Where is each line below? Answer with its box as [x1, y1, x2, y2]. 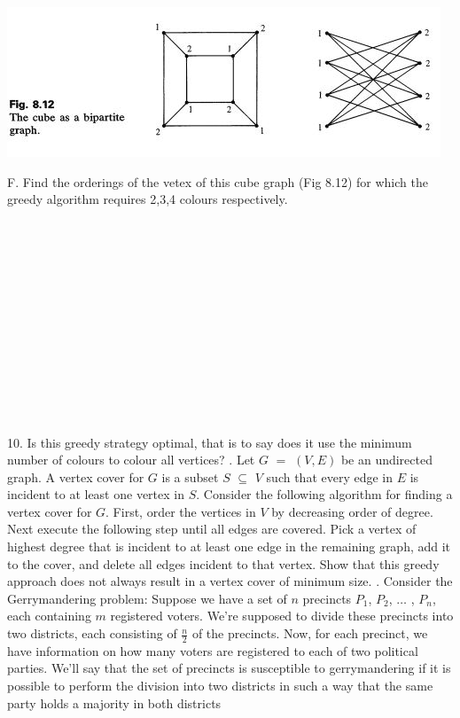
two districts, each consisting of [7, 624, 177, 643]
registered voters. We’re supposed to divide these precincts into [110, 606, 454, 625]
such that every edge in [266, 467, 394, 486]
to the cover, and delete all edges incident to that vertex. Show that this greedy [7, 554, 440, 573]
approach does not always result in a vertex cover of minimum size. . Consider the [7, 572, 453, 590]
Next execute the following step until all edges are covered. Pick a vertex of [7, 519, 417, 538]
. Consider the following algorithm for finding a [196, 485, 453, 503]
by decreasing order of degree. [271, 502, 433, 520]
